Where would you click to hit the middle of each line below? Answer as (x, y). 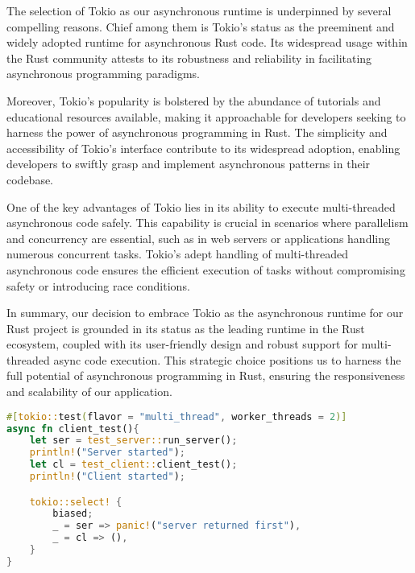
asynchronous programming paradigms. (103, 74)
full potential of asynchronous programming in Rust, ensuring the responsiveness (206, 375)
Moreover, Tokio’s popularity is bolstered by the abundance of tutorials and (194, 100)
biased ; (73, 514)
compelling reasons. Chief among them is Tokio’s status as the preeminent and (201, 26)
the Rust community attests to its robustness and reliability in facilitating (189, 58)
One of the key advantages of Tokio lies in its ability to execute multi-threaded (201, 206)
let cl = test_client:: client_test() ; (133, 465)
